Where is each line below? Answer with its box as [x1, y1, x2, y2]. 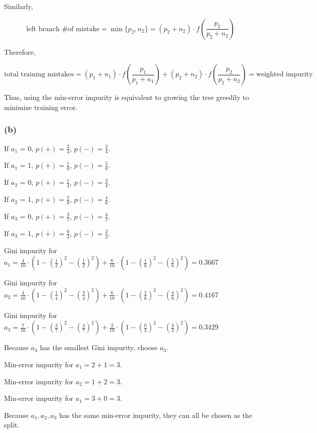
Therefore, [4, 46, 36, 57]
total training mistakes [4, 71, 74, 78]
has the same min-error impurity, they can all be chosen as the [59, 409, 252, 420]
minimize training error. [4, 101, 78, 112]
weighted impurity [256, 71, 313, 78]
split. [4, 419, 20, 430]
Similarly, [4, 1, 33, 11]
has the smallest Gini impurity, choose [40, 342, 158, 353]
